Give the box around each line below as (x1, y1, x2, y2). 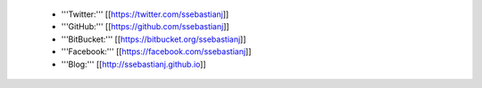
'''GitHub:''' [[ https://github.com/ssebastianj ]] (61, 21, 229, 32)
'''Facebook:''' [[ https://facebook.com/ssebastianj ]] (61, 46, 252, 57)
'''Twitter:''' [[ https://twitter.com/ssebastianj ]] (61, 9, 229, 20)
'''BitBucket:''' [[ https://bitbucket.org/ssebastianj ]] (61, 34, 246, 44)
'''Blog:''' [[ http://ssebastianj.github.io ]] (61, 59, 207, 69)
